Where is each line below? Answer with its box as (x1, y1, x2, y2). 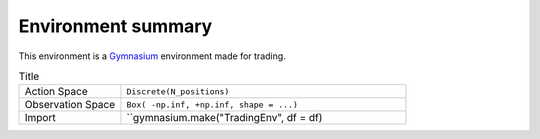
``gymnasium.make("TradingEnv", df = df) (126, 111, 323, 125)
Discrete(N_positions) (126, 86, 230, 97)
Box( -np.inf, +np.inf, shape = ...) (126, 99, 299, 110)
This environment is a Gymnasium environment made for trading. (18, 50, 287, 62)
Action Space (24, 85, 89, 99)
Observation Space (24, 98, 116, 112)
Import (24, 111, 56, 125)
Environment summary (18, 15, 213, 37)
